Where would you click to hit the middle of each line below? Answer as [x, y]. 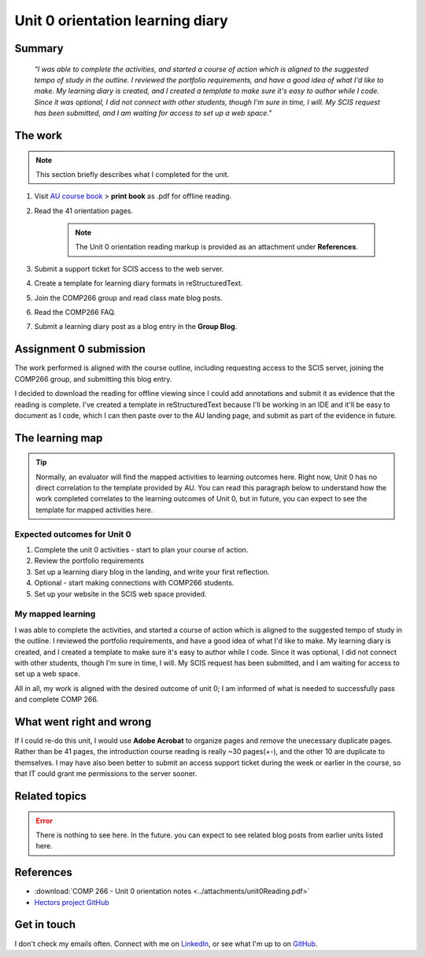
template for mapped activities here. [94, 510]
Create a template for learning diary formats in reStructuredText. [139, 283]
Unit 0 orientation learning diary [121, 20]
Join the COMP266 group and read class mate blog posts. [129, 297]
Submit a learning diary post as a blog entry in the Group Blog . [136, 327]
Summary [39, 48]
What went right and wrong [83, 721]
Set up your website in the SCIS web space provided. [120, 593]
